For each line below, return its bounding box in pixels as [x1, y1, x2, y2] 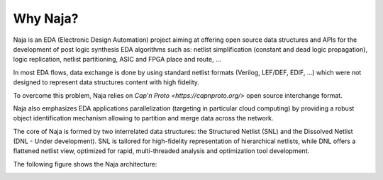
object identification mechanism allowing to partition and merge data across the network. [13, 114, 274, 123]
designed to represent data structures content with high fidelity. [13, 78, 200, 86]
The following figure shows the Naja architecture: [13, 159, 157, 168]
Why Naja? [13, 11, 79, 26]
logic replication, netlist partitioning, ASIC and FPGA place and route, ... [13, 55, 221, 64]
